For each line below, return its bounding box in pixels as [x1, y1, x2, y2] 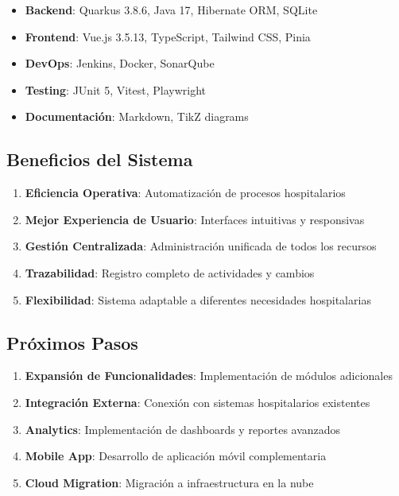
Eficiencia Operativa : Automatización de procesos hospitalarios [25, 184, 346, 201]
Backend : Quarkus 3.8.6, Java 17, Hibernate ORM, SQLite [25, 2, 318, 17]
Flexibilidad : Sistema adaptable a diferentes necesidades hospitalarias [25, 291, 371, 308]
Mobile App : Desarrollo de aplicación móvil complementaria [25, 448, 327, 464]
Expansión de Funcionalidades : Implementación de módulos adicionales [25, 367, 393, 384]
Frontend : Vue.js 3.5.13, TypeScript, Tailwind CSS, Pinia [25, 28, 311, 45]
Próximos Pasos [6, 330, 138, 355]
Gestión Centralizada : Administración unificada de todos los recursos [25, 238, 377, 254]
